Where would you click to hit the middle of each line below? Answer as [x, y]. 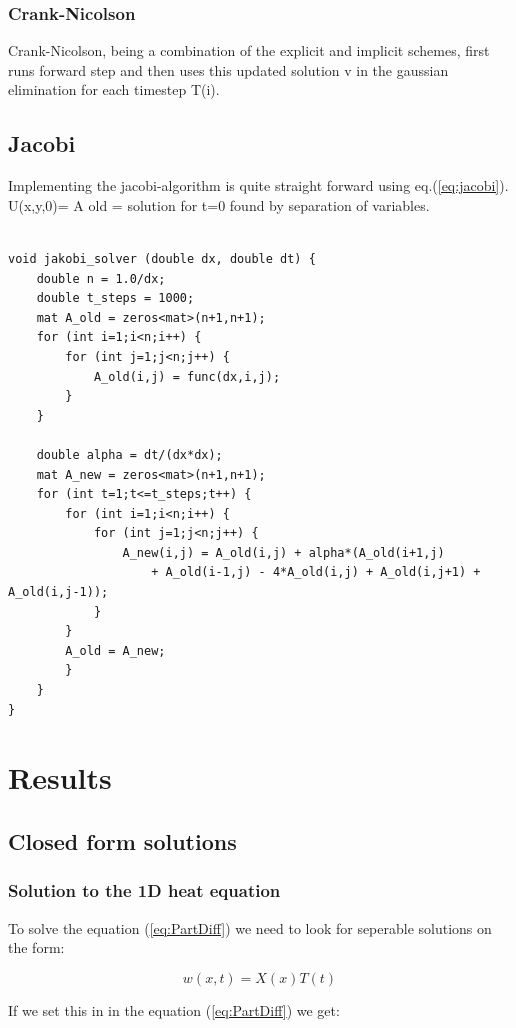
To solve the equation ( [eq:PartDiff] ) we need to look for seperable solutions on [250, 927]
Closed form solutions [122, 841]
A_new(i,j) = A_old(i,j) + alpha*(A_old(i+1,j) [283, 552]
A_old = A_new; [115, 650]
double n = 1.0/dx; [101, 278]
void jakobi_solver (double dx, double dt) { [162, 258]
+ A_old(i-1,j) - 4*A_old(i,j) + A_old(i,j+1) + [316, 572]
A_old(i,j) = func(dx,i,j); [187, 376]
